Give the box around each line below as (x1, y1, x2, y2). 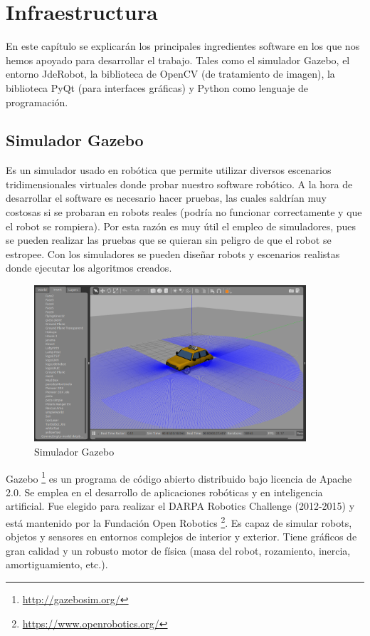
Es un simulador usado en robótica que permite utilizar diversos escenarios (6, 163, 332, 178)
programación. (6, 94, 68, 109)
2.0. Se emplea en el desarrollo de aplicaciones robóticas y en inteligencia (6, 484, 323, 499)
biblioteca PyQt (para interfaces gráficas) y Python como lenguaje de (6, 80, 308, 95)
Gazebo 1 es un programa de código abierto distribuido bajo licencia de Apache (6, 468, 352, 486)
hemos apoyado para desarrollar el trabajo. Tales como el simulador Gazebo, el (6, 52, 350, 67)
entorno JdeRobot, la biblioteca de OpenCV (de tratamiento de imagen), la (6, 66, 335, 81)
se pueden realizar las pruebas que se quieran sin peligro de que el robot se (6, 232, 332, 247)
